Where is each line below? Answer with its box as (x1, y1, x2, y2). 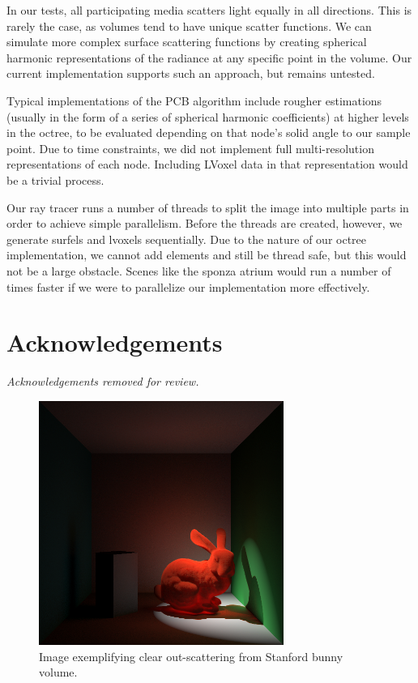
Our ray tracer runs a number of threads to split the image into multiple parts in (6, 198, 409, 216)
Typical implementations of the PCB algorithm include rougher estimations (6, 92, 382, 109)
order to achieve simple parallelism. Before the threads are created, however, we (6, 215, 403, 232)
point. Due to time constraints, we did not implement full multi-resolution (6, 139, 374, 156)
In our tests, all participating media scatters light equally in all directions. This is (6, 2, 412, 18)
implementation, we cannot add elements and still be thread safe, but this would (6, 246, 407, 263)
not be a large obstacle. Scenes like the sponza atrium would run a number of (6, 262, 391, 279)
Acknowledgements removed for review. (6, 373, 199, 390)
